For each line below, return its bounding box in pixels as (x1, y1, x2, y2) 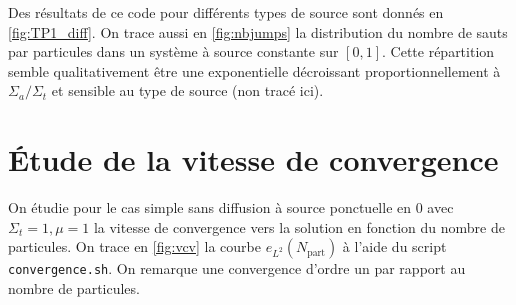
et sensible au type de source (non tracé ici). (51, 80, 324, 101)
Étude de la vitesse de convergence (8, 139, 499, 180)
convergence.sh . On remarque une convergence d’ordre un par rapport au (8, 258, 466, 279)
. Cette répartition (382, 41, 495, 62)
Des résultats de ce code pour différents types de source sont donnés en (8, 2, 444, 22)
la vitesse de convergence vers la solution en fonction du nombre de (93, 216, 505, 237)
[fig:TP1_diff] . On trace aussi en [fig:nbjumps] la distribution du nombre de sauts (8, 21, 508, 42)
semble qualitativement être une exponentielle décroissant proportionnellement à (8, 60, 501, 81)
